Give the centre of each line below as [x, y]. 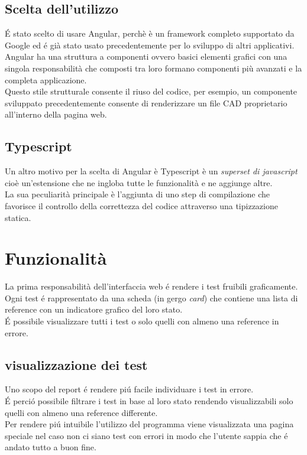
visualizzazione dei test [76, 364]
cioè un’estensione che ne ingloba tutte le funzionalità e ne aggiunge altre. [139, 182]
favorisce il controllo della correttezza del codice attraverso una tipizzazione [141, 205]
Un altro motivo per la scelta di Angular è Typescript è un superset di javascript [151, 171]
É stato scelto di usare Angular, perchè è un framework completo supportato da [150, 33]
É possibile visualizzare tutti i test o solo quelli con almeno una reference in [142, 321]
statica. [18, 217]
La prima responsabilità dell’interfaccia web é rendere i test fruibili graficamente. [151, 286]
